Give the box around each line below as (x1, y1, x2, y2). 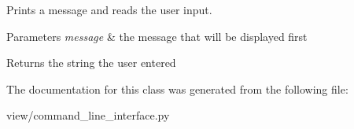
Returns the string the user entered (6, 54, 176, 71)
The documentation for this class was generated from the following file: (6, 80, 348, 97)
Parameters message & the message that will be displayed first (6, 28, 308, 44)
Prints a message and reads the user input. (6, 2, 212, 17)
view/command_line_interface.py (6, 107, 170, 123)
